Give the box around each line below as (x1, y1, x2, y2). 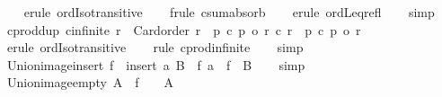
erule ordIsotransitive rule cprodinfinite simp (6, 38, 304, 57)
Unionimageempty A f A (6, 73, 174, 92)
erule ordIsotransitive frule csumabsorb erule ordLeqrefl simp (23, 3, 435, 21)
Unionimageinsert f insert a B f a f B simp (6, 55, 305, 74)
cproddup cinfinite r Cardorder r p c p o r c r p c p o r (6, 20, 361, 39)
